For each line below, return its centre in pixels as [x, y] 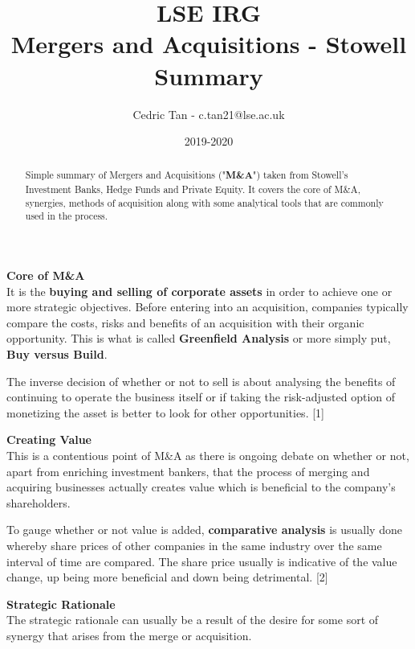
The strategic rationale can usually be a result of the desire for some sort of [193, 620]
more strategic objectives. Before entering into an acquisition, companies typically [207, 307]
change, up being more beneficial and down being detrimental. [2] [167, 577]
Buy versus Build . [57, 354]
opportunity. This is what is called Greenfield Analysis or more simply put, [199, 338]
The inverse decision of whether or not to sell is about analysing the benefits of [201, 381]
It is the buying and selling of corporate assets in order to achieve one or [199, 291]
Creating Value [49, 440]
